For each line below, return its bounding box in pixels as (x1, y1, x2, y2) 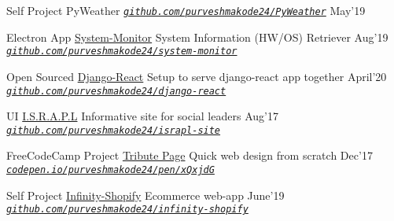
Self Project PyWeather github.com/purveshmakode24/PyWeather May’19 (6, 2, 366, 18)
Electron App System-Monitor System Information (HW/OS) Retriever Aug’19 (6, 28, 388, 45)
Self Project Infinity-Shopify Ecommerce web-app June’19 (6, 186, 285, 203)
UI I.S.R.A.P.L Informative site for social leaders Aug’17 (6, 108, 278, 124)
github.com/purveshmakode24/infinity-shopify (6, 204, 249, 215)
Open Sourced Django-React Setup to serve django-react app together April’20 (6, 68, 387, 84)
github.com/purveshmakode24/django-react (6, 85, 226, 97)
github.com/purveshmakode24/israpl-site (6, 124, 221, 136)
